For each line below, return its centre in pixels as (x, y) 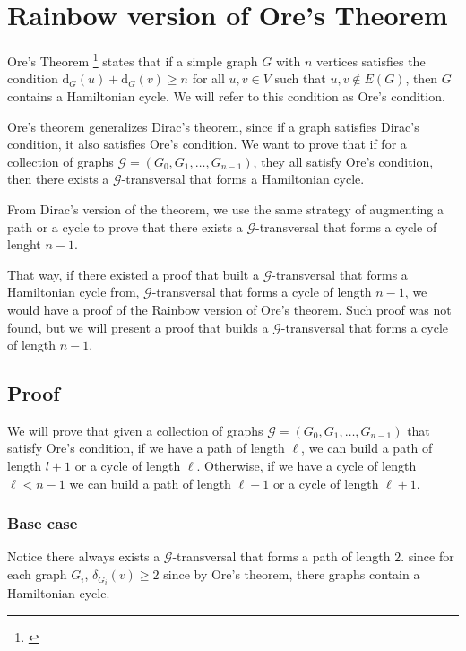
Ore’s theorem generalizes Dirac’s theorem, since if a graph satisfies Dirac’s (213, 126)
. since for (427, 556)
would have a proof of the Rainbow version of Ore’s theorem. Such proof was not (229, 309)
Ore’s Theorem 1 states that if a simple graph (133, 60)
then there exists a (58, 179)
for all (208, 78)
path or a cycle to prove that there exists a (125, 226)
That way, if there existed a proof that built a (133, 274)
